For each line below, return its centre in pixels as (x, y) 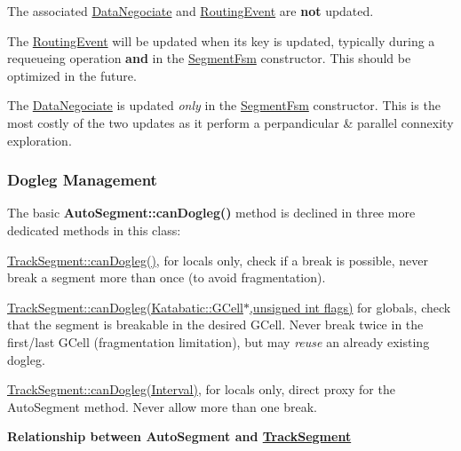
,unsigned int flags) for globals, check (350, 307)
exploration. (40, 140)
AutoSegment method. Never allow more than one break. (162, 406)
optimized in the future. (72, 75)
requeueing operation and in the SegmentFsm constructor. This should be (209, 58)
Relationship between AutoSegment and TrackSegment (179, 436)
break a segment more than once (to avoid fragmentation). (167, 277)
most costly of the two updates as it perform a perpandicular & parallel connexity (230, 122)
